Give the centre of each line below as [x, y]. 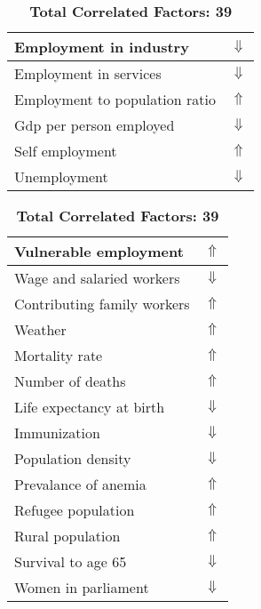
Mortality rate [59, 355]
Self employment [66, 151]
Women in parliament [82, 587]
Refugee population [75, 510]
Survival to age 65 [71, 561]
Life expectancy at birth [90, 407]
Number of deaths [70, 381]
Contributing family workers [102, 304]
